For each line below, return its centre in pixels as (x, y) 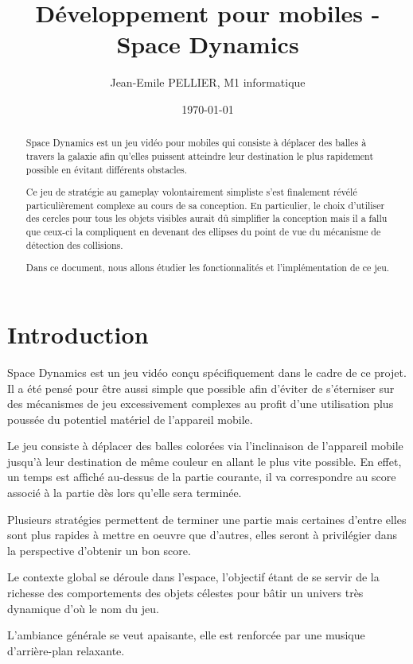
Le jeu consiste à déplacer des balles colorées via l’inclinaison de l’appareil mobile (205, 446)
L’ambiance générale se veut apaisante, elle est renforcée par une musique (186, 635)
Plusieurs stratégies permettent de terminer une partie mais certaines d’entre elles (207, 519)
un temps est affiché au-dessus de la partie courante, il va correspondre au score (202, 477)
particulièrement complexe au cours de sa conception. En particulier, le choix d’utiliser (205, 205)
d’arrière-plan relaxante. (66, 650)
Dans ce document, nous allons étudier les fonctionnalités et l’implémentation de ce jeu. (208, 268)
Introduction (78, 334)
